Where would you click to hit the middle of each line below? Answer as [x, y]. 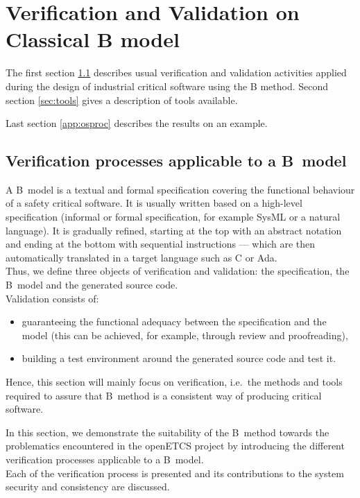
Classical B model [93, 39]
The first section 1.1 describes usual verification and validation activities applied [176, 72]
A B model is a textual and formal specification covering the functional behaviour [180, 189]
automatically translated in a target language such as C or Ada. [142, 257]
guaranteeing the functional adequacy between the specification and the [174, 321]
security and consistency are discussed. [88, 487]
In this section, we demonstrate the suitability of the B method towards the [168, 432]
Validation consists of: [52, 298]
